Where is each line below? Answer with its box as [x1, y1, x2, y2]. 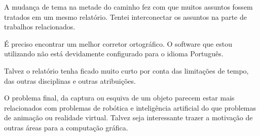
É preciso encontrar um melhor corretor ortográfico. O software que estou [4, 38, 232, 49]
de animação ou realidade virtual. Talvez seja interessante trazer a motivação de [4, 112, 253, 123]
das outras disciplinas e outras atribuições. [4, 75, 136, 86]
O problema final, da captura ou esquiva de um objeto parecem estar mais [4, 92, 235, 103]
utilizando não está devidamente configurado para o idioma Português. [4, 48, 224, 59]
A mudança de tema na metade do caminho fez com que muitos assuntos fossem [4, 2, 253, 12]
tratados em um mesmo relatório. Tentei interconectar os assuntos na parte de [4, 11, 247, 22]
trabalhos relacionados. [4, 21, 76, 32]
